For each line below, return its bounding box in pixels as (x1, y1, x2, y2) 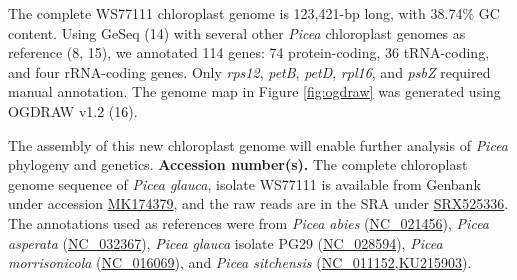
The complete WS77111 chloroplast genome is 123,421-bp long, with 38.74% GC (8, 3, 500, 23)
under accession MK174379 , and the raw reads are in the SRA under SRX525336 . (8, 193, 509, 214)
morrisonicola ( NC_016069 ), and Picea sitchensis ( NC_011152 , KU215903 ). (8, 252, 472, 273)
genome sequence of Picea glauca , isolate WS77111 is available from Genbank (8, 173, 481, 194)
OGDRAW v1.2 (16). (8, 100, 138, 121)
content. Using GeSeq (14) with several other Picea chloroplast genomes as (8, 22, 466, 43)
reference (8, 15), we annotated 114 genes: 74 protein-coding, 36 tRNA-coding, (8, 42, 490, 63)
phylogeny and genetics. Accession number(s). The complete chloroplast (8, 154, 468, 175)
